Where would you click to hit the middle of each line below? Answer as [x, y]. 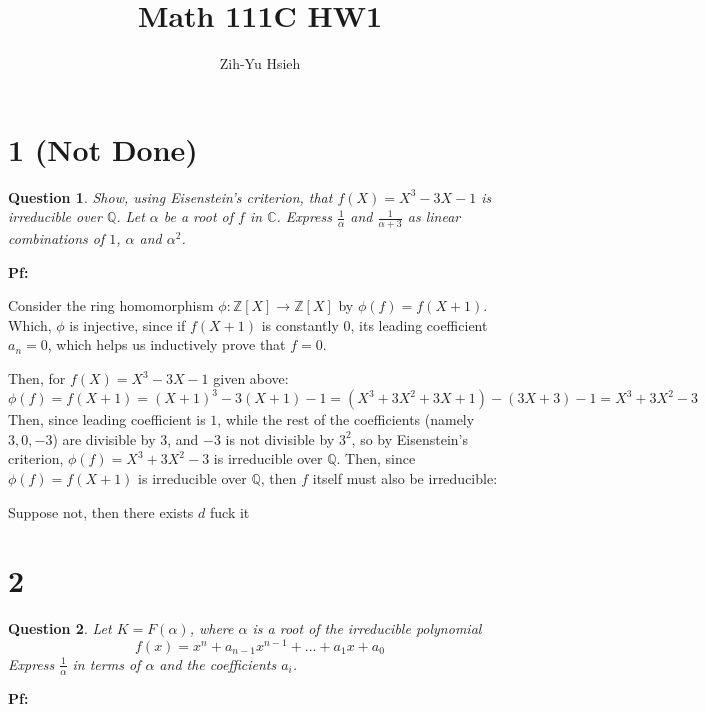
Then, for [37, 378]
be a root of [198, 216]
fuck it [230, 511]
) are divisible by [104, 438]
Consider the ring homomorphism [111, 305]
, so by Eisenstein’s [409, 438]
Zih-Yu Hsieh [260, 63]
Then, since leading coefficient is [107, 419]
